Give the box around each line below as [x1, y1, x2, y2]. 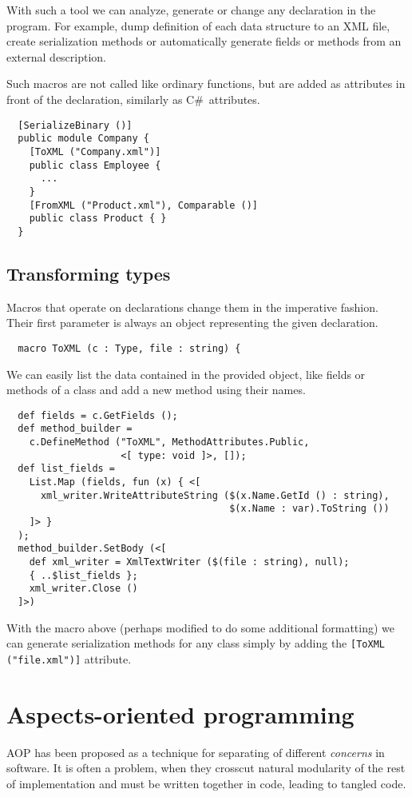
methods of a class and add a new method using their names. [6, 381, 306, 398]
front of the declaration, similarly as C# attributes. [6, 90, 260, 107]
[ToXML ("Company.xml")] [29, 145, 161, 157]
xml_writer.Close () [29, 583, 138, 595]
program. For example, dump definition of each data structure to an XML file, [6, 17, 390, 34]
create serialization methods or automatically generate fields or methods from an [6, 33, 402, 50]
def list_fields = [18, 463, 116, 475]
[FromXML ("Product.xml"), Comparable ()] [29, 199, 258, 211]
